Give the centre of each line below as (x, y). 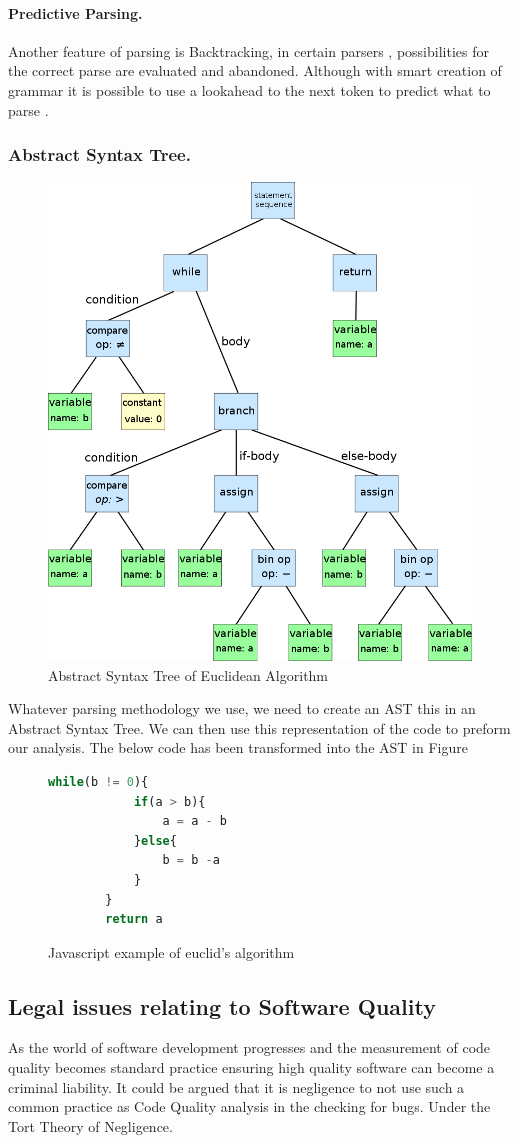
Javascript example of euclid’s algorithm (171, 951)
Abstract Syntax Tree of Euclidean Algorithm (188, 674)
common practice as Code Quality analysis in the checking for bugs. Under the (249, 1106)
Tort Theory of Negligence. (90, 1125)
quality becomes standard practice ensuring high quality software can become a (251, 1067)
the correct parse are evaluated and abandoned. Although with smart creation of (255, 70)
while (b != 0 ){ (98, 781)
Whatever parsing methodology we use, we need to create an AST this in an (242, 708)
